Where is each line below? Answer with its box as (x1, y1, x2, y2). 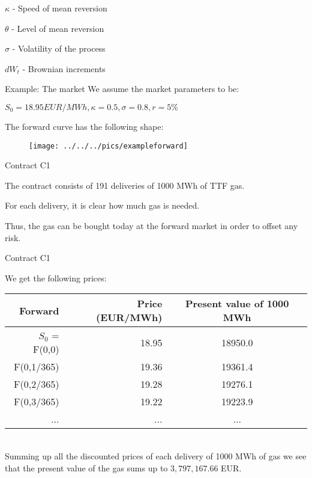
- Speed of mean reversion (12, 2, 107, 14)
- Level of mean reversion (11, 22, 104, 34)
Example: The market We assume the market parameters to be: (5, 82, 239, 95)
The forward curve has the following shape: (5, 120, 164, 132)
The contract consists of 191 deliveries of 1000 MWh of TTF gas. (5, 179, 245, 191)
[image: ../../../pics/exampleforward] (29, 141, 188, 150)
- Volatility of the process (12, 42, 106, 55)
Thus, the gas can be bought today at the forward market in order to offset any (5, 219, 298, 231)
